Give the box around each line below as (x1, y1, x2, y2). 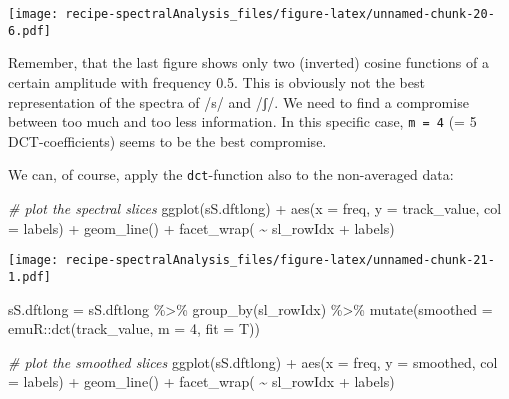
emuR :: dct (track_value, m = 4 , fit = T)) (8, 318, 260, 339)
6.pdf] (8, 23, 51, 38)
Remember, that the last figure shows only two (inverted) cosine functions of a (8, 52, 489, 73)
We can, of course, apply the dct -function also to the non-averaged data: (8, 164, 454, 185)
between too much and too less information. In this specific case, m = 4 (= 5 (8, 111, 477, 132)
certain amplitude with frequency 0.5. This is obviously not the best (8, 71, 425, 92)
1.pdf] (8, 269, 51, 284)
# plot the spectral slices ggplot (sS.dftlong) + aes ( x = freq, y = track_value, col (8, 198, 502, 218)
